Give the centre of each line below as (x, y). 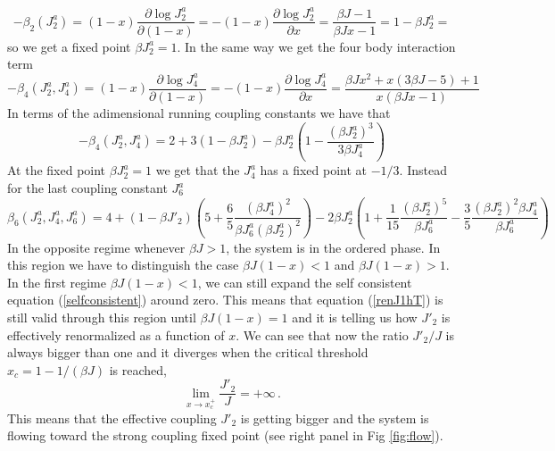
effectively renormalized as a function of (116, 334)
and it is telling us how (355, 317)
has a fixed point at (313, 170)
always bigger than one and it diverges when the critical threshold (188, 352)
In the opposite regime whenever (96, 247)
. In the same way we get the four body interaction (316, 46)
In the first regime (57, 282)
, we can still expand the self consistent (305, 282)
